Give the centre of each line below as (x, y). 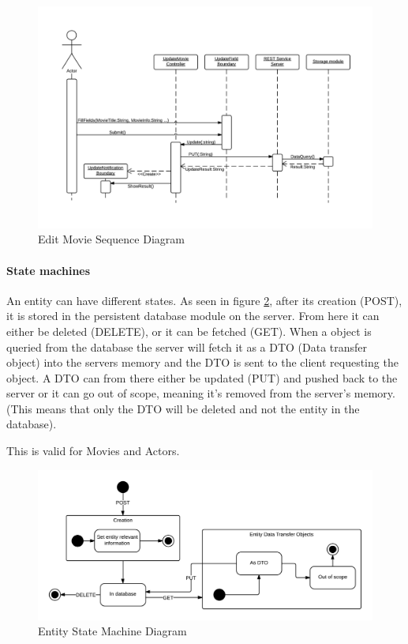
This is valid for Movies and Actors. (93, 451)
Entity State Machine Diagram (112, 631)
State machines (49, 270)
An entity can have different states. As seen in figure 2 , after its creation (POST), (204, 300)
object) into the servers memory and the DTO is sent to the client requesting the (202, 362)
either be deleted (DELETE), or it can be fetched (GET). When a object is (189, 331)
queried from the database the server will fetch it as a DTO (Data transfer (187, 346)
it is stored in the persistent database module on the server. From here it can (193, 316)
